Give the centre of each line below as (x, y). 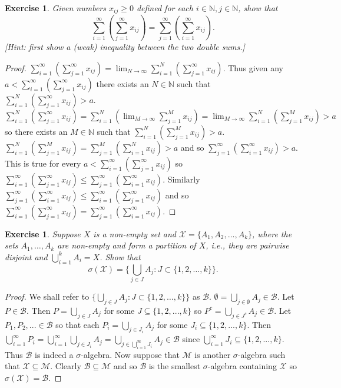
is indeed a (54, 354)
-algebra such (261, 354)
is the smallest (175, 366)
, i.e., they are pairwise (247, 245)
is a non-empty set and (135, 233)
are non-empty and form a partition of (127, 245)
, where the (272, 233)
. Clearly (66, 366)
